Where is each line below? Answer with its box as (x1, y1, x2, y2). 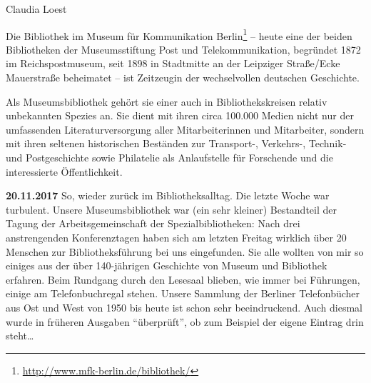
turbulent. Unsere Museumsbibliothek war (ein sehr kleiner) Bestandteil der (6, 202, 337, 217)
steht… (6, 328, 34, 343)
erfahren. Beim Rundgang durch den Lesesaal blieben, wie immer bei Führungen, (6, 272, 360, 287)
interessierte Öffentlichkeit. (6, 164, 123, 179)
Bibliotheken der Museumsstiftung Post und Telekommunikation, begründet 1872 (6, 41, 361, 56)
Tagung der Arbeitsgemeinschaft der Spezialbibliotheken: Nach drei (6, 216, 300, 231)
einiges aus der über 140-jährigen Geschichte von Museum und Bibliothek (6, 258, 327, 273)
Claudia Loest (6, 1, 67, 16)
